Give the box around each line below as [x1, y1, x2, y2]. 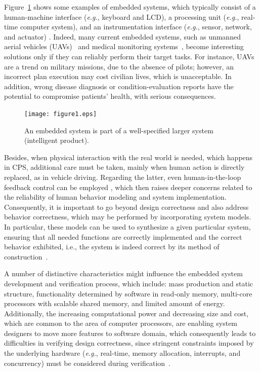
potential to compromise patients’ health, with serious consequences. [4, 91, 216, 101]
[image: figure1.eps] [24, 110, 97, 118]
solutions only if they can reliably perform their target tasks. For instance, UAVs [4, 51, 254, 61]
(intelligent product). [24, 135, 90, 145]
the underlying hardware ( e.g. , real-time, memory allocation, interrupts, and [4, 348, 241, 358]
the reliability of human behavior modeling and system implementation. [4, 192, 227, 202]
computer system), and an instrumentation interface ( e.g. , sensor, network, [20, 21, 252, 32]
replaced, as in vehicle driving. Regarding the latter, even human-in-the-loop [4, 171, 241, 182]
